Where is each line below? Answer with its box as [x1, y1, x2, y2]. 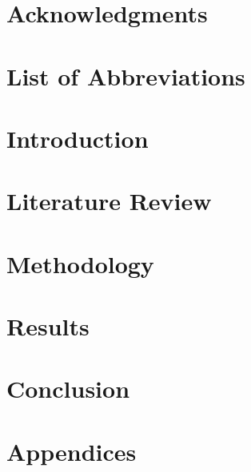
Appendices [6, 434, 137, 467]
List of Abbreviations [6, 59, 245, 92]
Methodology [6, 247, 154, 280]
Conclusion [6, 372, 130, 405]
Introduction [6, 121, 149, 154]
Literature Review [6, 184, 212, 217]
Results [6, 310, 90, 343]
